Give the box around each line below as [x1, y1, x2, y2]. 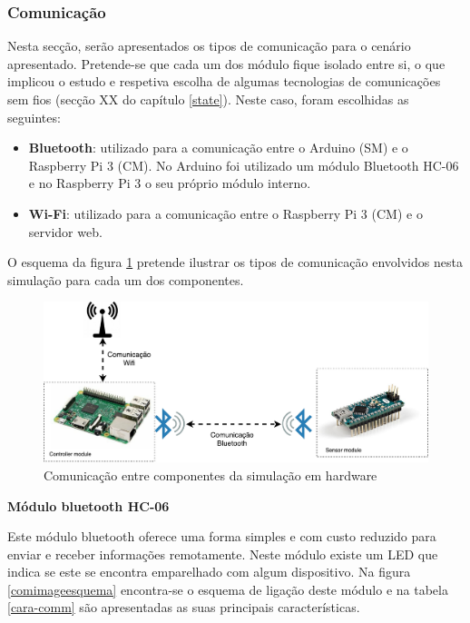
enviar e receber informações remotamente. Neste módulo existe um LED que [7, 544, 438, 563]
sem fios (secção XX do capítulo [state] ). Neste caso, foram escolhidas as [7, 90, 409, 108]
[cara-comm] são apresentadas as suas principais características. [7, 598, 360, 617]
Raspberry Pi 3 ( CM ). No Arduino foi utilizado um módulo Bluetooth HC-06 [28, 155, 459, 174]
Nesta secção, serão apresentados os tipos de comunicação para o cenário [7, 36, 411, 55]
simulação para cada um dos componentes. [7, 270, 244, 289]
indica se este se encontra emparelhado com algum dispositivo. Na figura [7, 562, 411, 581]
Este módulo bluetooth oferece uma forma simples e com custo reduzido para [7, 527, 436, 546]
